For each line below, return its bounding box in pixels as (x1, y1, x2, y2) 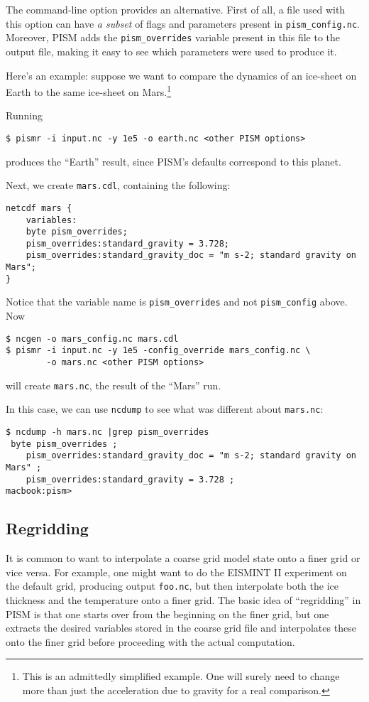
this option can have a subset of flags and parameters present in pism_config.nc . (6, 16, 360, 31)
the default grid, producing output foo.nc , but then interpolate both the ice (6, 578, 338, 593)
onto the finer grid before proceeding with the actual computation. (6, 634, 295, 649)
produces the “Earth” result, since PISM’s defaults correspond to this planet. (6, 153, 341, 168)
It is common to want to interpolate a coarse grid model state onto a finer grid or (6, 551, 360, 566)
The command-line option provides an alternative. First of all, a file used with (6, 2, 346, 16)
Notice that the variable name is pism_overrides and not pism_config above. (6, 294, 348, 309)
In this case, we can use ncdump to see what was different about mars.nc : (6, 401, 324, 416)
